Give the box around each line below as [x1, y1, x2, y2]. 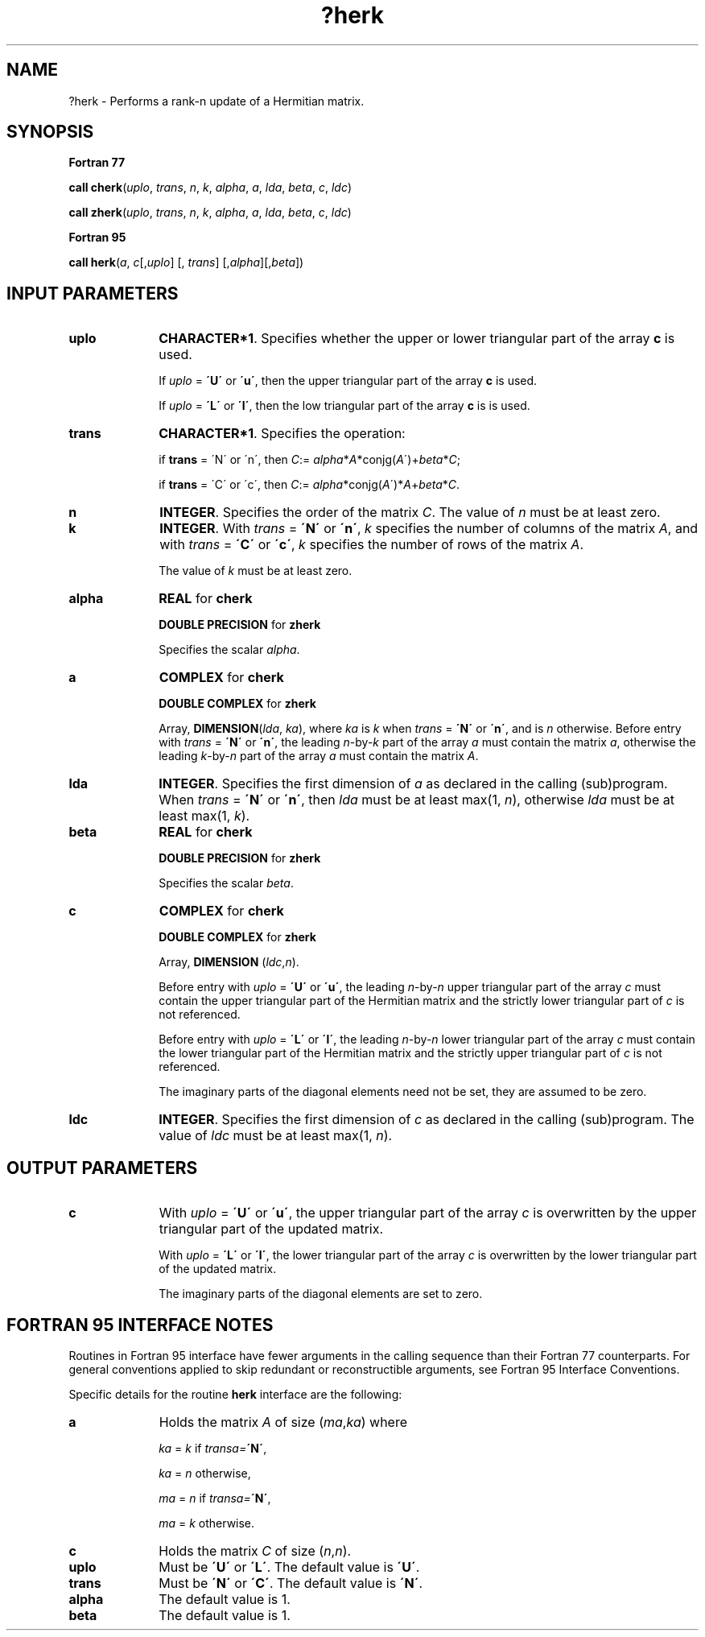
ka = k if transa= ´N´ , [159, 1441, 267, 1455]
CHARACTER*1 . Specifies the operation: [159, 425, 406, 442]
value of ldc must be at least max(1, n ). [159, 1127, 393, 1144]
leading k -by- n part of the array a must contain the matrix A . [159, 749, 479, 763]
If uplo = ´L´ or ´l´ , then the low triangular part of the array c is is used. [159, 399, 530, 413]
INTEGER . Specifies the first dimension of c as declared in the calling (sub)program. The [159, 1111, 695, 1128]
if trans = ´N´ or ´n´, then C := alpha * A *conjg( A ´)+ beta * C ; [159, 453, 460, 467]
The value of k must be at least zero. [159, 564, 352, 578]
